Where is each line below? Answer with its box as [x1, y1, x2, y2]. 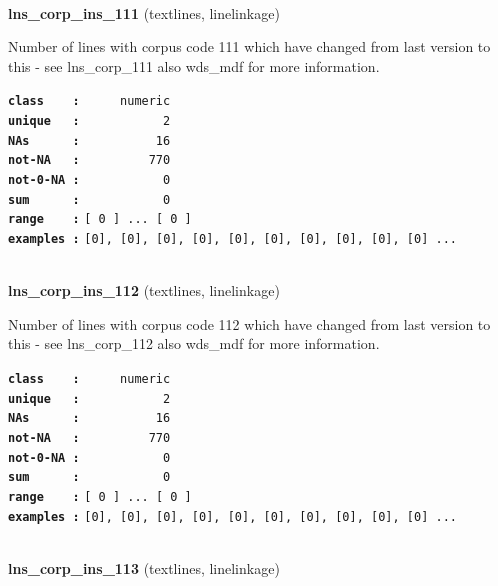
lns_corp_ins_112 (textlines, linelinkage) [8, 280, 280, 301]
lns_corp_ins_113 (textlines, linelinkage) [8, 557, 280, 578]
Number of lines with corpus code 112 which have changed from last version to [8, 313, 491, 334]
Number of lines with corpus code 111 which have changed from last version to [8, 36, 491, 57]
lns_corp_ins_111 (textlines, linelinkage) [8, 2, 280, 23]
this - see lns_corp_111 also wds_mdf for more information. [8, 55, 380, 76]
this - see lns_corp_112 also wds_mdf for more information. [8, 333, 380, 354]
